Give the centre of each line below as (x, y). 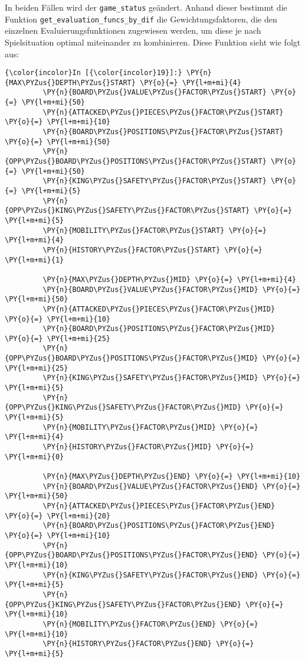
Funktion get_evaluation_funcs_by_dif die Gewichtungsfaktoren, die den (141, 19)
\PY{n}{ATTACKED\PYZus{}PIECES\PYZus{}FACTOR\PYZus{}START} (163, 112)
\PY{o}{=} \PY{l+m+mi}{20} (58, 516)
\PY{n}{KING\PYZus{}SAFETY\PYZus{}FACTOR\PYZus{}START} (155, 181)
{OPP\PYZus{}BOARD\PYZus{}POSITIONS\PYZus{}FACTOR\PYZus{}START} (136, 161)
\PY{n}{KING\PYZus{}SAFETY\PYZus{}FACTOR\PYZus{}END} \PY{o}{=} (172, 575)
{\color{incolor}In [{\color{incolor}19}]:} (94, 73)
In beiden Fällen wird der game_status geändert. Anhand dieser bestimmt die (146, 7)
